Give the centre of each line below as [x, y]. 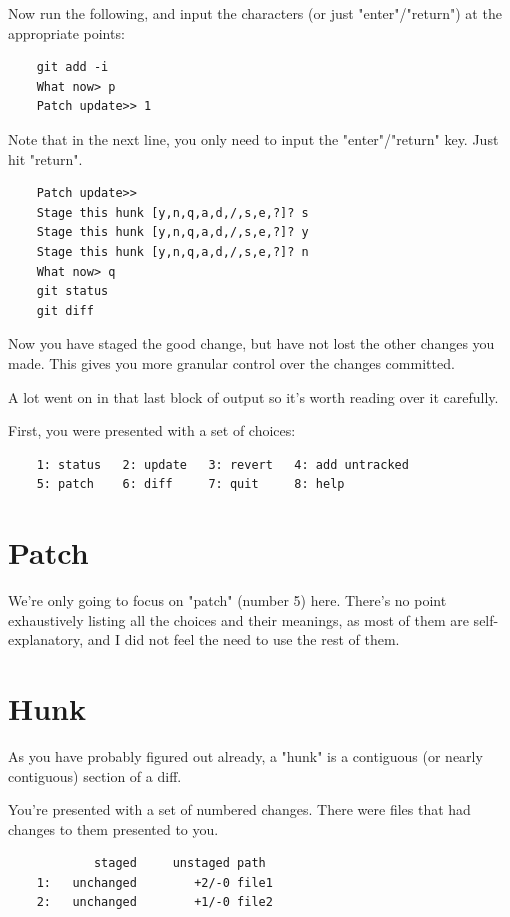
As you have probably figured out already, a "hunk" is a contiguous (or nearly [245, 755]
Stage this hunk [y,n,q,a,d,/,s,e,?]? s [172, 212]
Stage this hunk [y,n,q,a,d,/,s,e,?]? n [172, 251]
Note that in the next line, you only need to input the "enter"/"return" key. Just [253, 138]
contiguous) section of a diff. [95, 775]
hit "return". [45, 158]
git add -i [72, 67]
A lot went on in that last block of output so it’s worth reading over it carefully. [253, 396]
